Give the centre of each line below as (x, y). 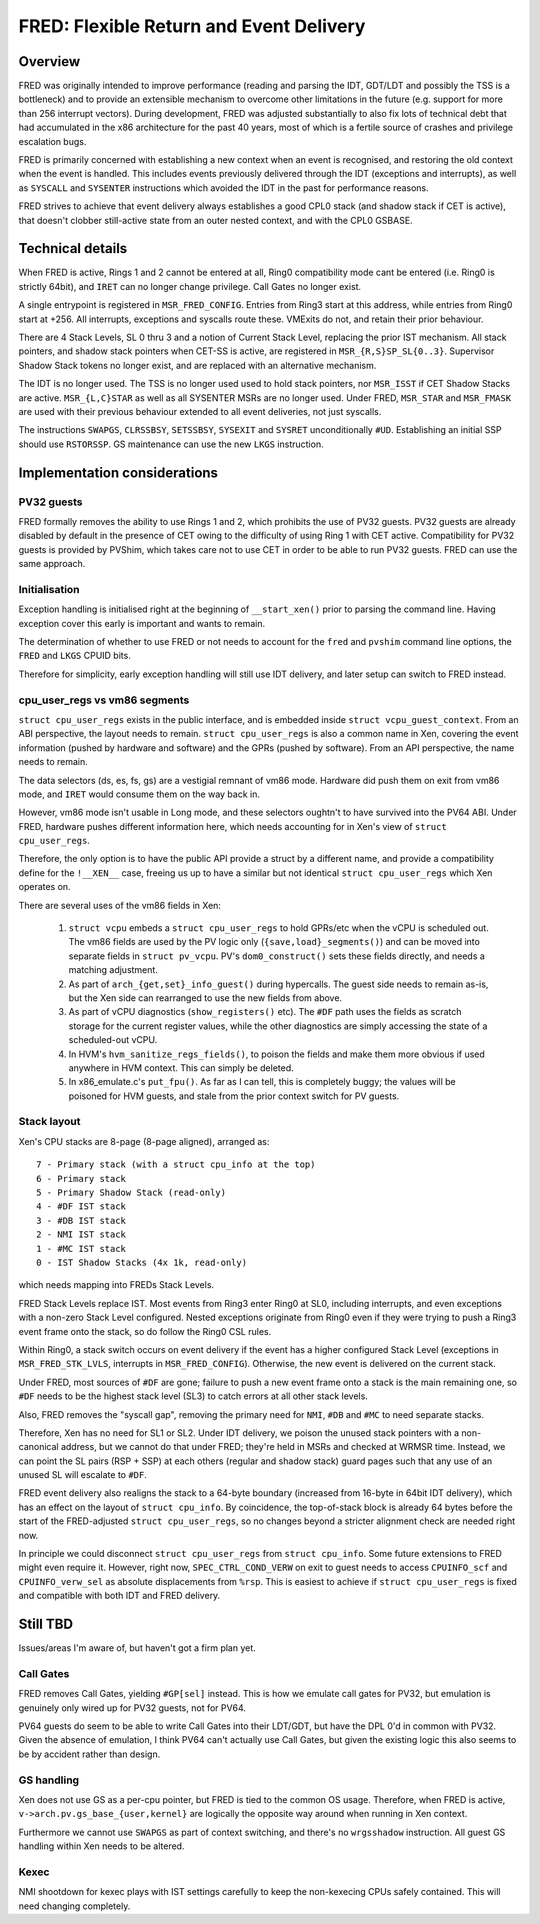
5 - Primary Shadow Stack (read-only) (131, 1193)
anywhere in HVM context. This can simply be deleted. (181, 1067)
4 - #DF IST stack (81, 1206)
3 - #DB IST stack (81, 1220)
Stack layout (49, 1122)
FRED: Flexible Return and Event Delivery (192, 26)
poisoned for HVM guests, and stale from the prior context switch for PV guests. (234, 1096)
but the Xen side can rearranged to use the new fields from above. (205, 997)
